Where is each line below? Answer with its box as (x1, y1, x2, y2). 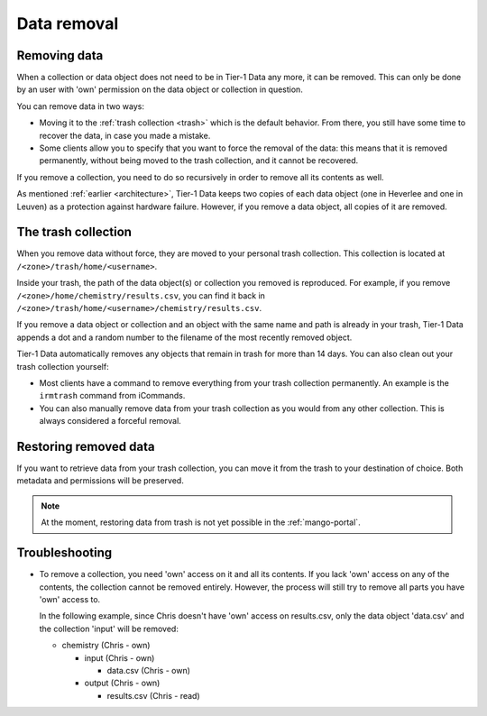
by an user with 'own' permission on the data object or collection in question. (16, 84, 304, 95)
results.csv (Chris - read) (106, 690, 200, 701)
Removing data (16, 48, 104, 63)
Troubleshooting (16, 546, 113, 561)
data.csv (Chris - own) (106, 665, 191, 675)
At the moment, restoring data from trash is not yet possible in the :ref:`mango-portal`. (41, 517, 361, 528)
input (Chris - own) (84, 652, 155, 663)
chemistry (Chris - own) (61, 640, 151, 651)
